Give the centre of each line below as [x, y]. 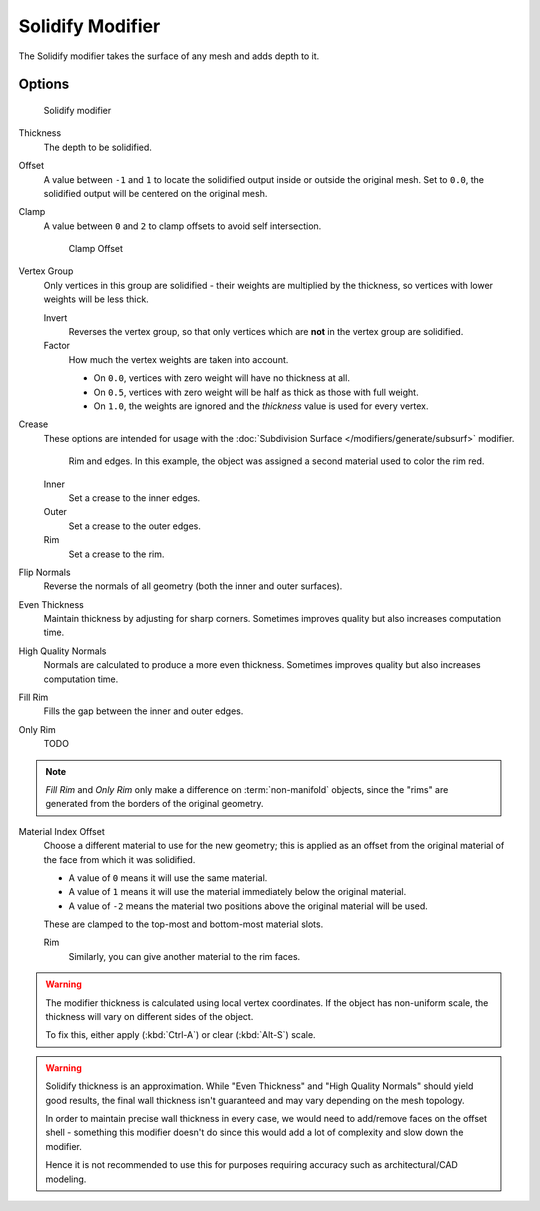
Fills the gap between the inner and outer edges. [143, 711]
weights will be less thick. [96, 299]
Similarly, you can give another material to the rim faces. [184, 956]
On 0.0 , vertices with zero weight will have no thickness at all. [221, 378]
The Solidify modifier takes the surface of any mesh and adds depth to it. [169, 56]
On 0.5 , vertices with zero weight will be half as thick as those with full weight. [256, 392]
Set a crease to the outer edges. [135, 526]
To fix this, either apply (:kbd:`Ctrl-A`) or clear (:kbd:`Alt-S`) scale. [180, 1035]
